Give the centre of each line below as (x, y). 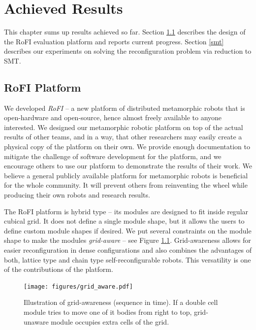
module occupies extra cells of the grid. (110, 321)
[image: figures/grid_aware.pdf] (78, 286)
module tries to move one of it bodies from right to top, (108, 312)
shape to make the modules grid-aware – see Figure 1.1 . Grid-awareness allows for (128, 240)
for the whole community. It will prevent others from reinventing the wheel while (126, 185)
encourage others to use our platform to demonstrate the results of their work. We (128, 166)
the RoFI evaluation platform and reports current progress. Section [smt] (114, 41)
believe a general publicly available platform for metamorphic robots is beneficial (126, 175)
